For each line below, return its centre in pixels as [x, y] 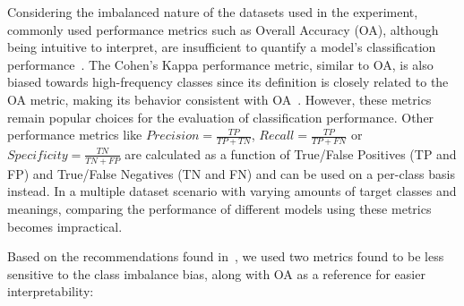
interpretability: [51, 291]
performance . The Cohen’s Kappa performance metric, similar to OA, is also [220, 64]
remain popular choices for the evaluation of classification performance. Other [221, 117]
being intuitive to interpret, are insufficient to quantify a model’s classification [222, 47]
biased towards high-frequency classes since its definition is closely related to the [228, 82]
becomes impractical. [65, 226]
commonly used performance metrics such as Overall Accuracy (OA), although [223, 29]
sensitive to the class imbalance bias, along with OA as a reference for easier [216, 273]
